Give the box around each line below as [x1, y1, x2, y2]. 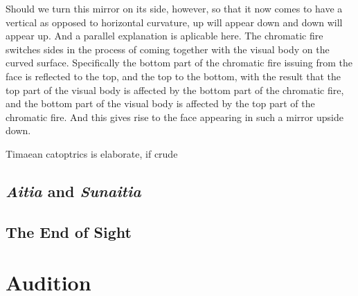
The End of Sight [6, 221, 132, 242]
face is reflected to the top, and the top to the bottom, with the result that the [6, 68, 341, 83]
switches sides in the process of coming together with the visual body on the [6, 41, 330, 56]
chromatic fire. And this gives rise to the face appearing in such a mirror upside [6, 109, 343, 124]
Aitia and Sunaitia [6, 180, 141, 201]
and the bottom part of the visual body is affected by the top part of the [6, 96, 315, 111]
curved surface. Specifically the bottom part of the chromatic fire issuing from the [6, 55, 352, 70]
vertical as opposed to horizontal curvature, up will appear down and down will [6, 15, 343, 29]
